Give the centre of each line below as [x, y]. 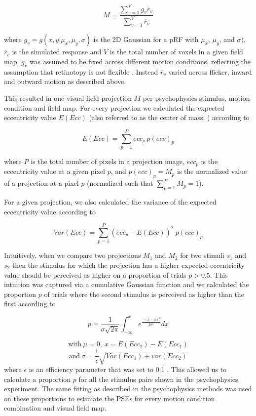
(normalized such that [120, 183]
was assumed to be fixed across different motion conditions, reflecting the [140, 62]
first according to [30, 304]
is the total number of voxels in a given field [176, 52]
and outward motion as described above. [65, 81]
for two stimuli [202, 255]
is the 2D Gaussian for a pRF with [146, 39]
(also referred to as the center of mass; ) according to [169, 117]
